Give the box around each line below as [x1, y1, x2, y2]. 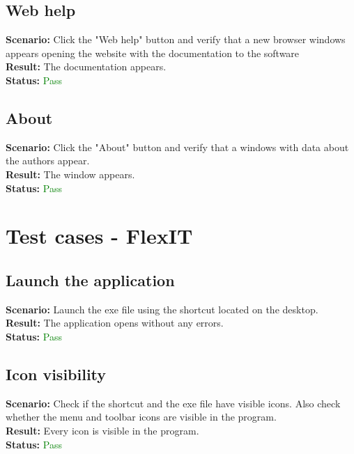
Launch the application [6, 269, 175, 290]
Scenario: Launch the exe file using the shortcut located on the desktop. [6, 302, 318, 316]
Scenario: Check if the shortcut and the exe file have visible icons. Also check [6, 396, 341, 410]
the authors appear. [6, 153, 90, 168]
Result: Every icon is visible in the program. [6, 423, 199, 437]
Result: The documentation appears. [6, 59, 167, 74]
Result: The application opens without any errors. [6, 315, 224, 330]
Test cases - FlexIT [6, 221, 193, 250]
